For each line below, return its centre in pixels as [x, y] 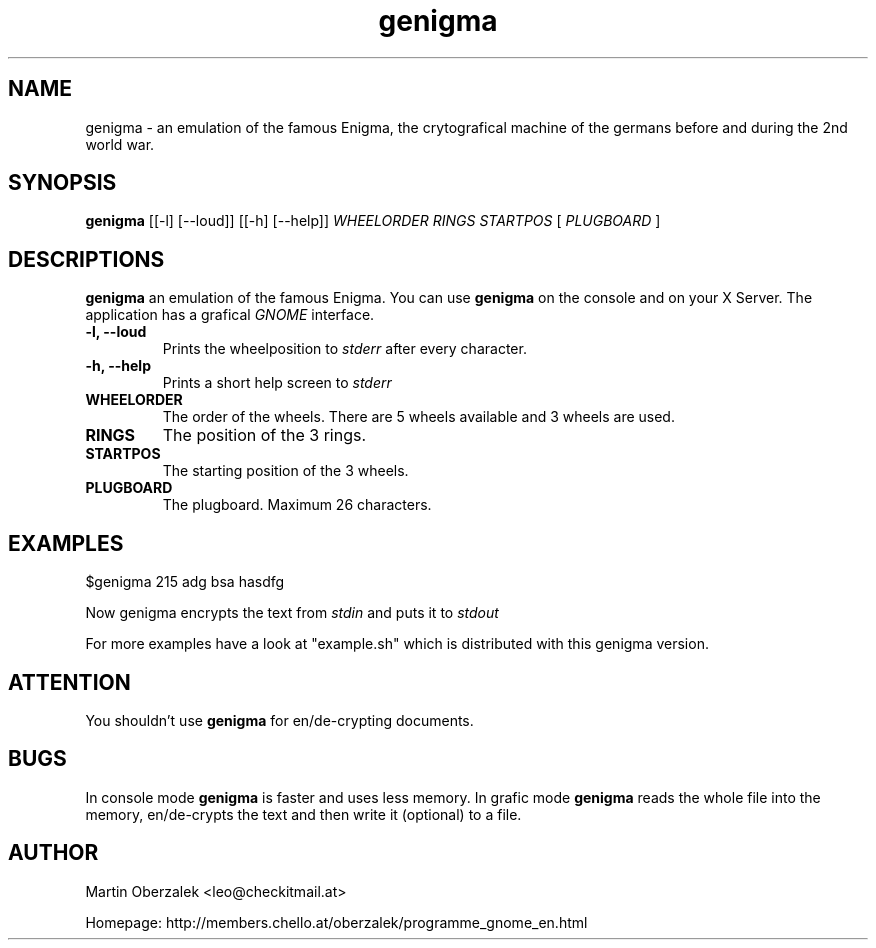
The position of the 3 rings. [264, 435]
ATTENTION [69, 682]
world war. [120, 144]
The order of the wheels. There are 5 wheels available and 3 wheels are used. [418, 417]
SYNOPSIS [62, 183]
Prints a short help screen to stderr [277, 383]
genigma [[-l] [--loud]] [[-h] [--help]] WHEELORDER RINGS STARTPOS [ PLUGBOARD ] [373, 221]
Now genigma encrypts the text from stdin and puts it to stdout [292, 613]
